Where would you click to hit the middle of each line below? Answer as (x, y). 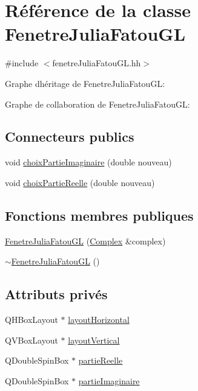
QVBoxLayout (31, 340)
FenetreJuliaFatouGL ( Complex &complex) (85, 240)
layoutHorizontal (99, 320)
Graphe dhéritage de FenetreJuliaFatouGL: (85, 83)
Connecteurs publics (70, 137)
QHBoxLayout (31, 320)
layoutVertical (94, 340)
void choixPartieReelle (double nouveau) (80, 182)
